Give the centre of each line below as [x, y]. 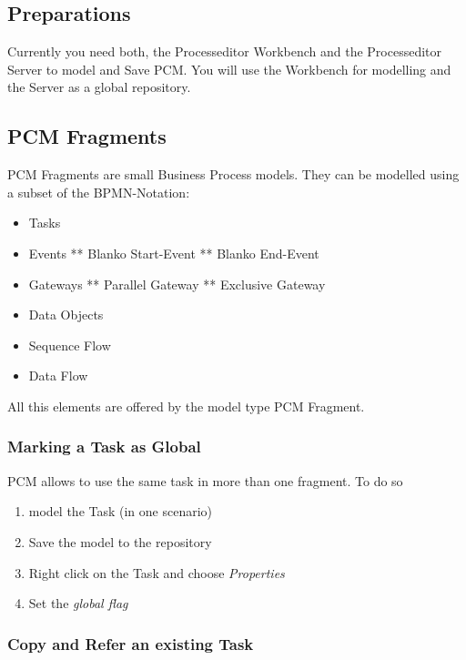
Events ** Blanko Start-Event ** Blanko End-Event [174, 253]
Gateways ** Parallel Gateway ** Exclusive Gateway [177, 284]
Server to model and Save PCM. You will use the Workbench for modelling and [229, 69]
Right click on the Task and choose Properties [157, 572]
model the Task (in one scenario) [121, 511]
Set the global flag [78, 603]
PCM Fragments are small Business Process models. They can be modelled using [233, 174]
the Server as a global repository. [99, 87]
